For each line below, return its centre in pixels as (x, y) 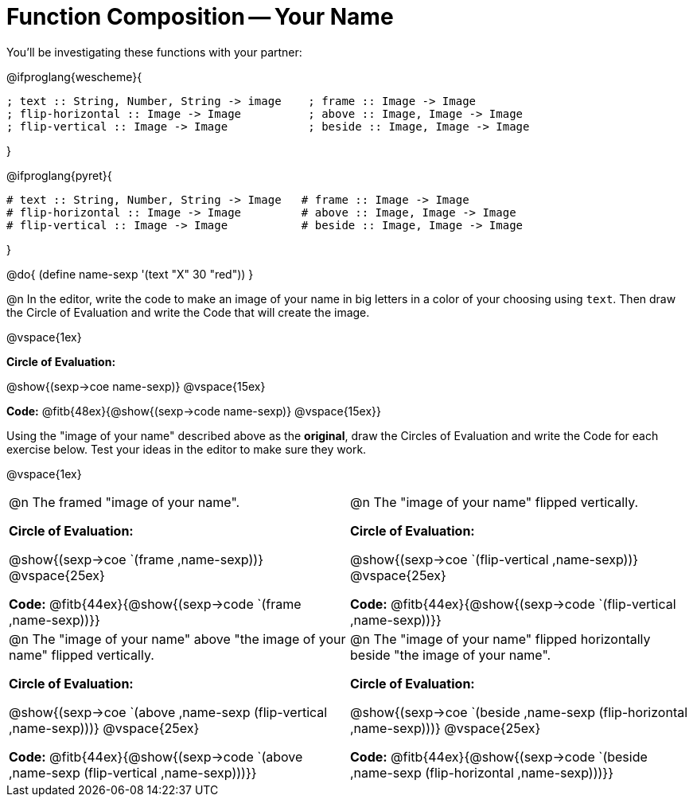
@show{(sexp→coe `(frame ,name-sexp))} (136, 559)
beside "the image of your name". (451, 655)
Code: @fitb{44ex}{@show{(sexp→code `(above (156, 756)
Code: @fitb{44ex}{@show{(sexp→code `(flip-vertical (513, 604)
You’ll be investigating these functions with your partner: (154, 52)
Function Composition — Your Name (200, 17)
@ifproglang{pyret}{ (59, 175)
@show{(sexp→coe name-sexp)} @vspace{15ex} (136, 386)
